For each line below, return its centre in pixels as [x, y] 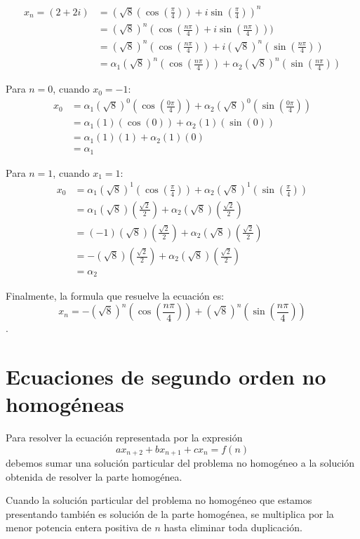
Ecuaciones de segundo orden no [166, 376]
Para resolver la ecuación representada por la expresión [124, 437]
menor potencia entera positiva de [79, 527]
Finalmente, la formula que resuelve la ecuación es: [115, 295]
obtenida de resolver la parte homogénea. [94, 476]
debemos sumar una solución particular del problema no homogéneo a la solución [180, 463]
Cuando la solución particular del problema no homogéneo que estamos [159, 500]
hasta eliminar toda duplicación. [233, 527]
